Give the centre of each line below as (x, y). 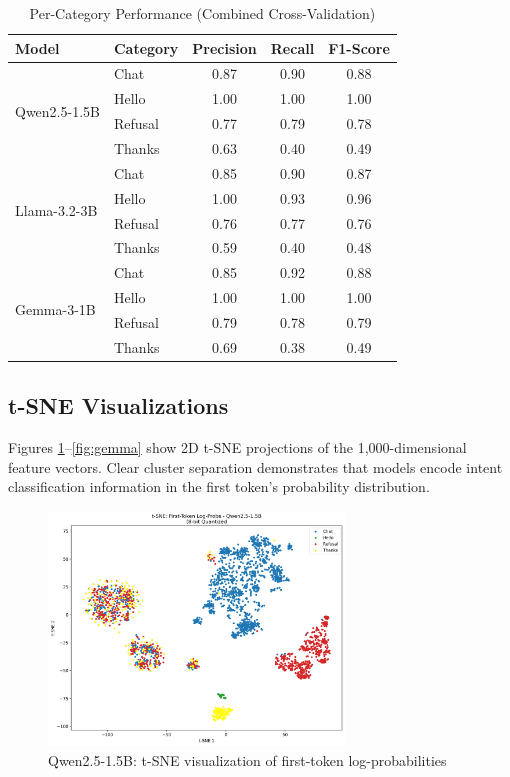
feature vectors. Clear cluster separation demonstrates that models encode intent (255, 466)
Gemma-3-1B (55, 309)
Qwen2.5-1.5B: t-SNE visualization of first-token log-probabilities (247, 760)
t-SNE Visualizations (118, 405)
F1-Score (359, 47)
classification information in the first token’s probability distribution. (219, 486)
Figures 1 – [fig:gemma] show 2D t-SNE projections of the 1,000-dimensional (237, 447)
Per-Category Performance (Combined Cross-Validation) (202, 13)
